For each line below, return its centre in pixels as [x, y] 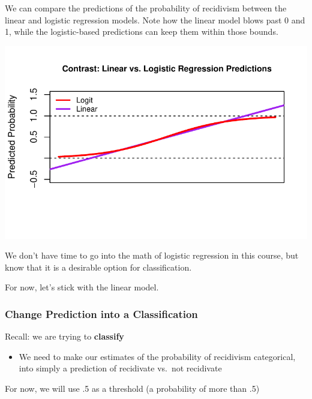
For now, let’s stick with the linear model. [82, 287]
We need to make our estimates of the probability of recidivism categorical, [157, 356]
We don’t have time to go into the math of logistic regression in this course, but [152, 255]
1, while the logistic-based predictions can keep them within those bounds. [142, 31]
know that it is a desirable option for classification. [98, 267]
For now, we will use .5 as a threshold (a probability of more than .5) [132, 388]
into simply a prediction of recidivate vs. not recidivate [120, 368]
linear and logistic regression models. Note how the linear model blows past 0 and [155, 19]
